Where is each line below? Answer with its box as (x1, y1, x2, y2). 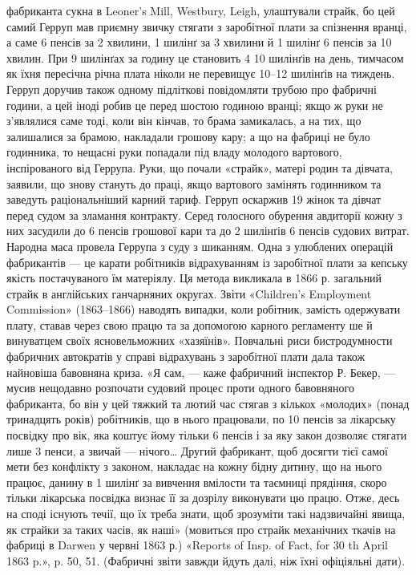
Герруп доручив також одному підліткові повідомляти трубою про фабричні (6, 80, 377, 97)
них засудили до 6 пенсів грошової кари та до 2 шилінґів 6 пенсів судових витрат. (6, 222, 410, 239)
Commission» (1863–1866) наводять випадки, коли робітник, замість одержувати (6, 301, 401, 318)
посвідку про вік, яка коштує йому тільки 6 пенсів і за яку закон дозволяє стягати (6, 427, 407, 443)
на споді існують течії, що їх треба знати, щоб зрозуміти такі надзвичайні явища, (6, 505, 406, 521)
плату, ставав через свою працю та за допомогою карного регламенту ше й (6, 316, 373, 333)
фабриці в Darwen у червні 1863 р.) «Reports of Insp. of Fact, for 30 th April (6, 537, 388, 553)
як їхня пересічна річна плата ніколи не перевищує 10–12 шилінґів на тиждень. (6, 65, 395, 82)
